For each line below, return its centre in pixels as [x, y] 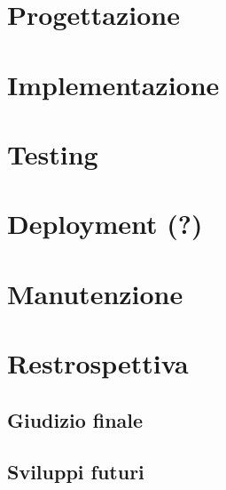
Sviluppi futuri [76, 472]
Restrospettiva [98, 363]
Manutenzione [95, 293]
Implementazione [113, 84]
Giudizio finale [75, 419]
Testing [53, 153]
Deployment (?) [105, 224]
